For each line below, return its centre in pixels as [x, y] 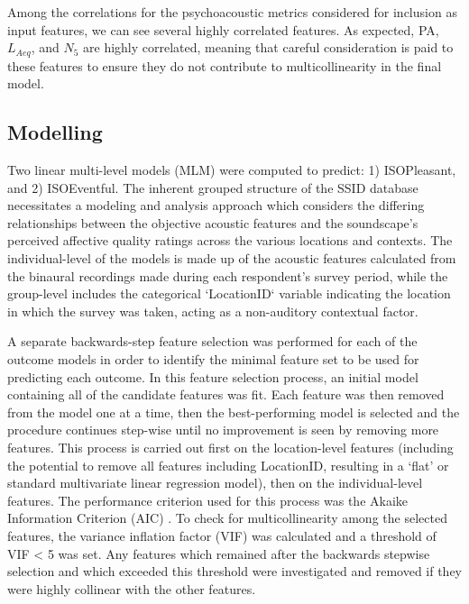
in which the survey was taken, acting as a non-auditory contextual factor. [213, 311]
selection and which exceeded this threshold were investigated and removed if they [234, 571]
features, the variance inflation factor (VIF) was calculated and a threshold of [222, 535]
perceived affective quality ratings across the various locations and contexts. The [230, 240]
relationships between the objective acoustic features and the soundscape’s [213, 222]
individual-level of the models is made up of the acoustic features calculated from [232, 258]
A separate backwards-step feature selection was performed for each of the [212, 341]
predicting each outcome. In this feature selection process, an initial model [213, 376]
